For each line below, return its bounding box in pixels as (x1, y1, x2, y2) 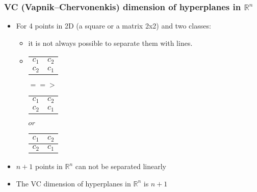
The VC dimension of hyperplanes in (16, 178, 131, 188)
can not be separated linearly (75, 161, 166, 172)
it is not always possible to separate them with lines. (28, 37, 193, 48)
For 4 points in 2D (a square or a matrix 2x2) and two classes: (16, 20, 211, 31)
